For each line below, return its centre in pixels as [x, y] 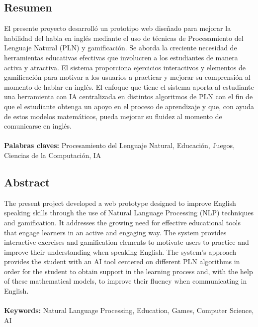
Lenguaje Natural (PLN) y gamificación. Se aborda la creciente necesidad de [121, 48]
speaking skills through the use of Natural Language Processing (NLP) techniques [129, 213]
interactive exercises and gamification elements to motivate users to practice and [127, 242]
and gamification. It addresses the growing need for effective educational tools [123, 222]
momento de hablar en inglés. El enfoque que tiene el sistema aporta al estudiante [129, 86]
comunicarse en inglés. [38, 126]
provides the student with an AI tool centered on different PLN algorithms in [122, 261]
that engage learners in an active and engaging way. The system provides [115, 232]
